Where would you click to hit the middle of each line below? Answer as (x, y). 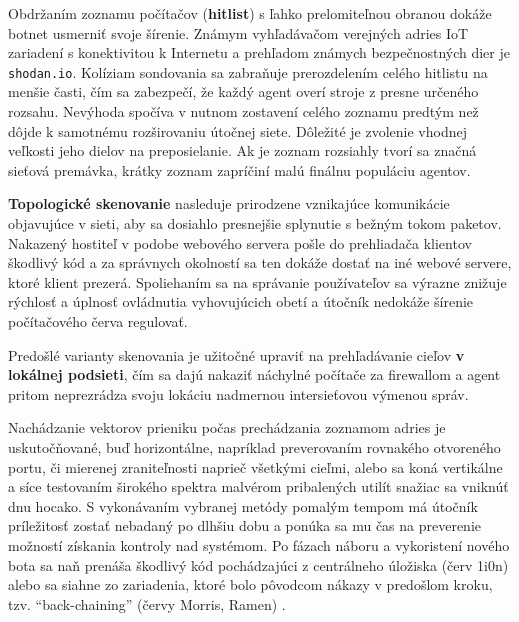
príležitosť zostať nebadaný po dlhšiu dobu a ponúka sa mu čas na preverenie (245, 525)
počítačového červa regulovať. (98, 320)
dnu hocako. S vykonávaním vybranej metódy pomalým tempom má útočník (243, 505)
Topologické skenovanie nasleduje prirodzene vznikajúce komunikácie (229, 203)
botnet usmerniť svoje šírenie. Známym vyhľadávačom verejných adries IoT (238, 32)
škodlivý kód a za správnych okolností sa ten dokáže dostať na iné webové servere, (260, 262)
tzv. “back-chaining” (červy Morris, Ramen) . (147, 603)
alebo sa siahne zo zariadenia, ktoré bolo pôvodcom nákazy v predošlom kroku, (250, 584)
